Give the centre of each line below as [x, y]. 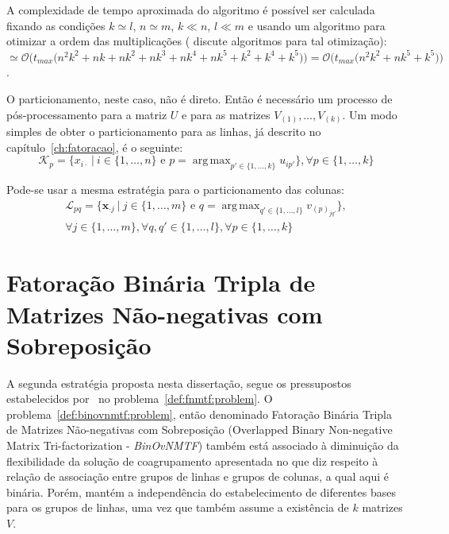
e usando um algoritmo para [317, 25]
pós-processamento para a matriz [87, 114]
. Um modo [370, 114]
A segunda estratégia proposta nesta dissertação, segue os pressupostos [179, 383]
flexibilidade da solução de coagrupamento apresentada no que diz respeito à [192, 460]
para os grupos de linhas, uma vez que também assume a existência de [178, 507]
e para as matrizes [226, 114]
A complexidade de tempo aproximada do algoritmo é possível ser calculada [191, 10]
